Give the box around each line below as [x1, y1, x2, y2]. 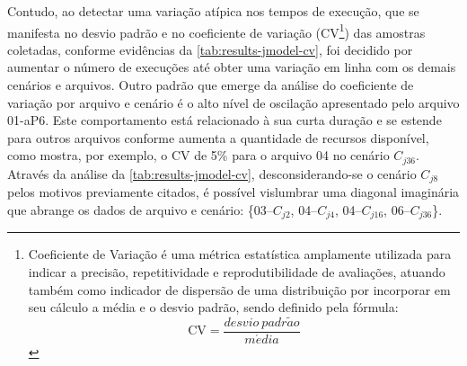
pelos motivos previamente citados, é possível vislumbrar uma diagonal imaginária [7, 183, 460, 201]
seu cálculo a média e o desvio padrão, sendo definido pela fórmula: [28, 298, 399, 317]
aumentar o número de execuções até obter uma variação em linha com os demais [7, 58, 456, 76]
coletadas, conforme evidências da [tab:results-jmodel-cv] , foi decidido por [7, 40, 413, 58]
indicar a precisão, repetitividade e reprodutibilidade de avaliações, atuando [28, 262, 445, 281]
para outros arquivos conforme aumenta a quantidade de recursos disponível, [7, 128, 429, 147]
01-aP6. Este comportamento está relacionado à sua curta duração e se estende [7, 111, 442, 129]
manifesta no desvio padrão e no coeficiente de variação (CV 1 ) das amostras [7, 20, 426, 41]
